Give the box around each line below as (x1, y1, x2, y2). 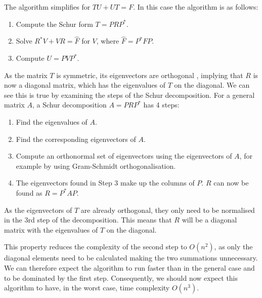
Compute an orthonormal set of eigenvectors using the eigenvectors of (16, 151, 232, 161)
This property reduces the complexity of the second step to (4, 241, 187, 252)
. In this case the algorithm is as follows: (133, 2, 258, 12)
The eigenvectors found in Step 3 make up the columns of (16, 177, 195, 188)
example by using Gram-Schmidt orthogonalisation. (16, 160, 176, 171)
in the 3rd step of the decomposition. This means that (4, 214, 172, 225)
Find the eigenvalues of (16, 116, 88, 127)
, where (96, 35, 119, 46)
